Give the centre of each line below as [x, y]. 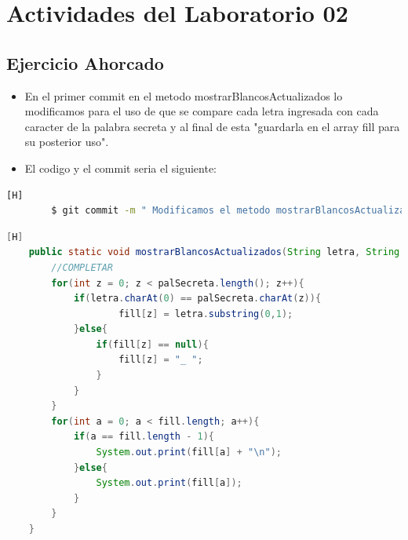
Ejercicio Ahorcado [85, 62]
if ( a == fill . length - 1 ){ [144, 437]
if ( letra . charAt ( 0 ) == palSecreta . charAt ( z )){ [197, 299]
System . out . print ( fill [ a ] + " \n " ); [189, 452]
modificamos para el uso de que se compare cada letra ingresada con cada [202, 111]
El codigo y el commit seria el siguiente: [120, 168]
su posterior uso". [67, 142]
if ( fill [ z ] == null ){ [152, 344]
